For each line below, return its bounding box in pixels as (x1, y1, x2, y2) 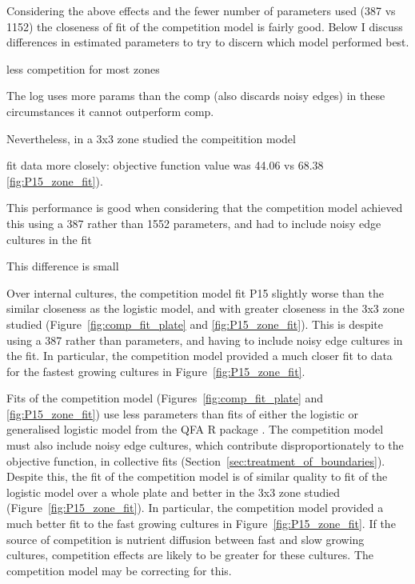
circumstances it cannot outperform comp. (6, 102, 214, 119)
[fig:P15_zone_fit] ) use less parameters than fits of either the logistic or (6, 405, 358, 422)
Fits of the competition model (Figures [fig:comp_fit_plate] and (6, 390, 324, 406)
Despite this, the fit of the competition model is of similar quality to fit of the (6, 468, 388, 485)
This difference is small (6, 258, 119, 274)
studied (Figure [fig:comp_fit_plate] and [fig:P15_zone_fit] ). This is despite (6, 315, 384, 332)
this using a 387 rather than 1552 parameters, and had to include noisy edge (6, 214, 381, 231)
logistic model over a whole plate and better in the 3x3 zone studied (6, 483, 341, 500)
